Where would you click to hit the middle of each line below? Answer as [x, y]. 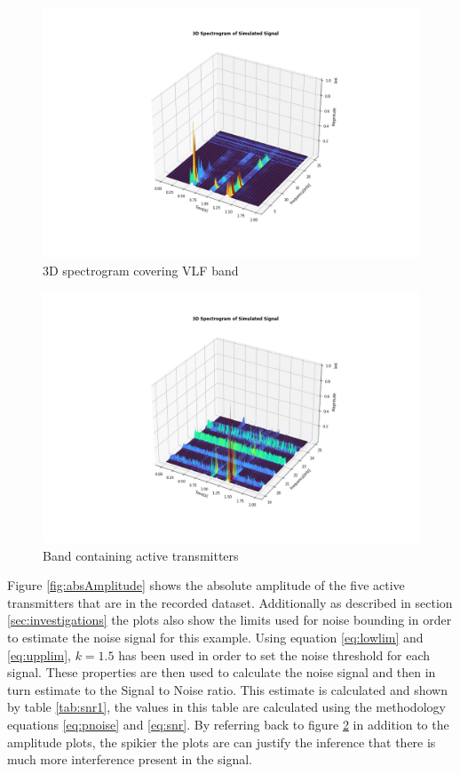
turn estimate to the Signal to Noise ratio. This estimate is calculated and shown [227, 689]
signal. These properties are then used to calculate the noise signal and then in [222, 672]
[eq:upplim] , [39, 654]
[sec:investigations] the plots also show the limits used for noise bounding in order [230, 620]
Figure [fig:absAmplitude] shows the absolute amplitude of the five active [206, 585]
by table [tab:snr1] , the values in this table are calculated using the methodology [226, 707]
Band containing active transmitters [141, 555]
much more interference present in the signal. [130, 759]
